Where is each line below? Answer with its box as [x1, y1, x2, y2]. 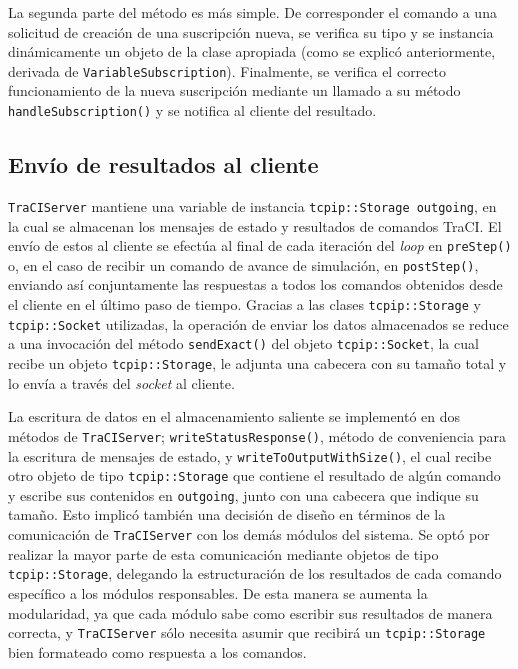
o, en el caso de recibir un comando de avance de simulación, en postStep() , [8, 254, 479, 275]
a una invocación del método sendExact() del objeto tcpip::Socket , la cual [8, 333, 479, 354]
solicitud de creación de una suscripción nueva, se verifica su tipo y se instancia [8, 21, 494, 42]
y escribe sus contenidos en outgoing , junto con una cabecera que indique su [8, 484, 479, 505]
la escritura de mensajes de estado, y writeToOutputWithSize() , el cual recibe [8, 445, 492, 466]
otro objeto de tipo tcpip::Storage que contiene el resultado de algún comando [8, 465, 501, 486]
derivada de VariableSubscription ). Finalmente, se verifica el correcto [8, 60, 446, 81]
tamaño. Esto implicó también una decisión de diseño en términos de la [8, 504, 446, 525]
